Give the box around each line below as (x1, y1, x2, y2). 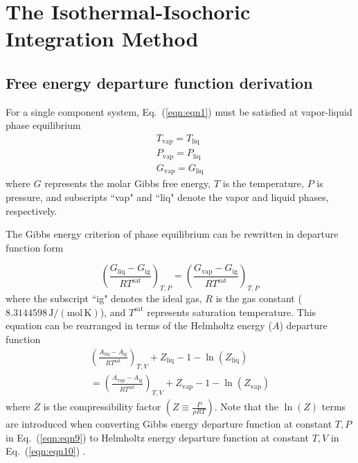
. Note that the (214, 399, 278, 414)
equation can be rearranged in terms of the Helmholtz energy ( (6, 318, 272, 333)
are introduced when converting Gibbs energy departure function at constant (6, 417, 332, 431)
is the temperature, (222, 176, 304, 191)
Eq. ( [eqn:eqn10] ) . (6, 444, 86, 458)
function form (6, 240, 64, 254)
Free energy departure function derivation (6, 71, 313, 93)
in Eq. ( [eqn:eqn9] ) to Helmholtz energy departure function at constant (6, 430, 309, 444)
